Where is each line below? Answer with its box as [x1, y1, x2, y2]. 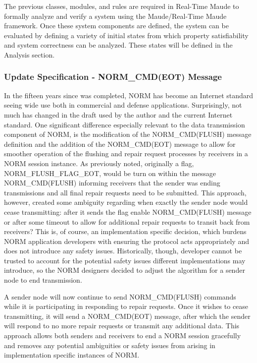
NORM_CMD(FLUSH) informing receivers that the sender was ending [4, 178, 220, 188]
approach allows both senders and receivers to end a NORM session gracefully [4, 330, 241, 341]
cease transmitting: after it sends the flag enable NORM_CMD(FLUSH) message [4, 206, 252, 217]
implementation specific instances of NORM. [4, 350, 140, 360]
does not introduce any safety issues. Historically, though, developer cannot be [4, 245, 242, 256]
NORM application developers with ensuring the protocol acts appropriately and [4, 236, 249, 246]
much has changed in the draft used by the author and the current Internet [4, 109, 233, 120]
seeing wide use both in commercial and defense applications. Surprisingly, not [4, 100, 242, 110]
